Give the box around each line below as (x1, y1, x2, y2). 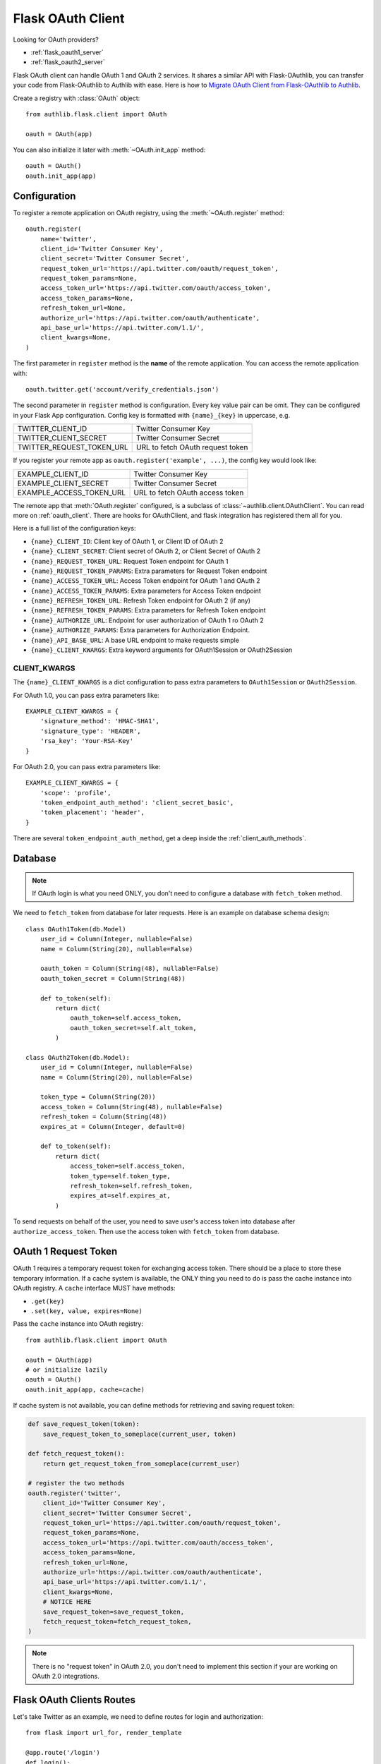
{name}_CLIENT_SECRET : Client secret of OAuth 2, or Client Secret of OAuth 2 (30, 547, 261, 555)
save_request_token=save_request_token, (42, 1607, 185, 1616)
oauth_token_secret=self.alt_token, (70, 1024, 197, 1032)
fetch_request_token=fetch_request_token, (42, 1617, 192, 1626)
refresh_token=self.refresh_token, (70, 1182, 193, 1190)
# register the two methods (28, 1479, 125, 1487)
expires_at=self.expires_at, (70, 1192, 171, 1200)
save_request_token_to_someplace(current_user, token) (42, 1430, 236, 1438)
